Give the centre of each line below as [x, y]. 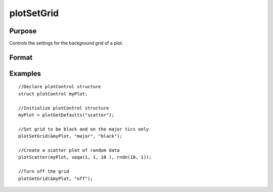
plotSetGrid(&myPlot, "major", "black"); [70, 136]
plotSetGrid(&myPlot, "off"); [56, 178]
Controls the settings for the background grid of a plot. [66, 43]
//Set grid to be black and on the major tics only [84, 129]
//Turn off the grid [44, 172]
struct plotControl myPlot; [53, 94]
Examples [25, 73]
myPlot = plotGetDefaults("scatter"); [66, 115]
